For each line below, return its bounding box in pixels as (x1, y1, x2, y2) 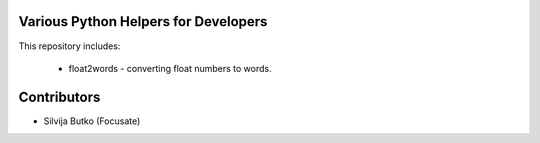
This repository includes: (18, 40, 121, 52)
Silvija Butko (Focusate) (43, 115, 141, 127)
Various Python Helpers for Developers (18, 13, 268, 30)
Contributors (18, 88, 101, 105)
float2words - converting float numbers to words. (68, 62, 272, 74)
